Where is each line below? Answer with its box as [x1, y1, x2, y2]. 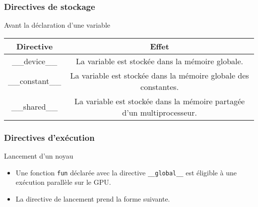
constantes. [140, 81, 179, 92]
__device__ [12, 55, 58, 67]
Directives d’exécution [4, 131, 95, 143]
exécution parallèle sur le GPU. [15, 177, 111, 187]
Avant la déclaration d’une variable [4, 20, 110, 30]
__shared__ [11, 101, 58, 113]
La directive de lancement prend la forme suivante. [15, 193, 170, 204]
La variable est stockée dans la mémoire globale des [70, 69, 249, 81]
